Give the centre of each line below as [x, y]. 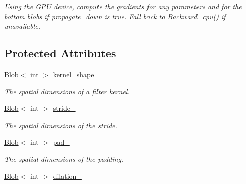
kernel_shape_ [76, 74]
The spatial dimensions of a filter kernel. [67, 91]
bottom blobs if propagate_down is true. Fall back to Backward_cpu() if [115, 16]
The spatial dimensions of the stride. [61, 125]
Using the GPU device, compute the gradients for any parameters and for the [123, 6]
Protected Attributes [60, 53]
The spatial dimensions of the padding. [64, 159]
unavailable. [22, 26]
